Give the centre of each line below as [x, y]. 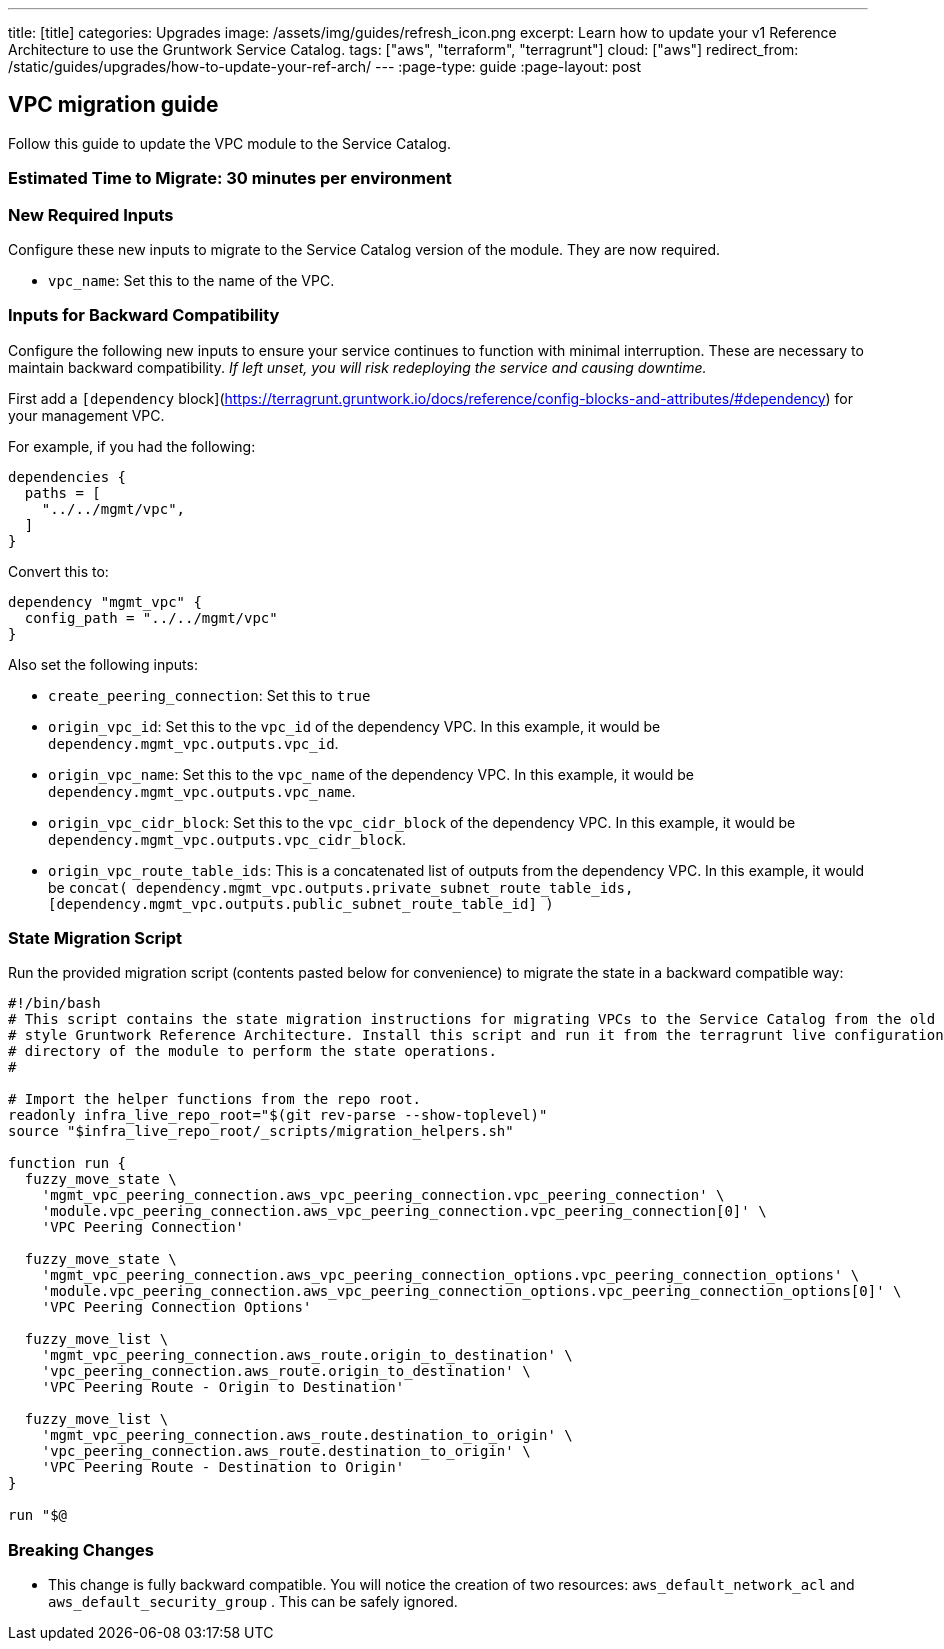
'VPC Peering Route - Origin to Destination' [223, 1387]
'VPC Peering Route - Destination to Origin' [223, 1467]
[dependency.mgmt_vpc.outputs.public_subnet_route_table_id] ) [301, 903]
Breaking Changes [81, 1549]
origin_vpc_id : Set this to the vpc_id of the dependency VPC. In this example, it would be [354, 726]
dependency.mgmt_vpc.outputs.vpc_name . [202, 791]
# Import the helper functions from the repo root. [215, 1099]
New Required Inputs [91, 214]
